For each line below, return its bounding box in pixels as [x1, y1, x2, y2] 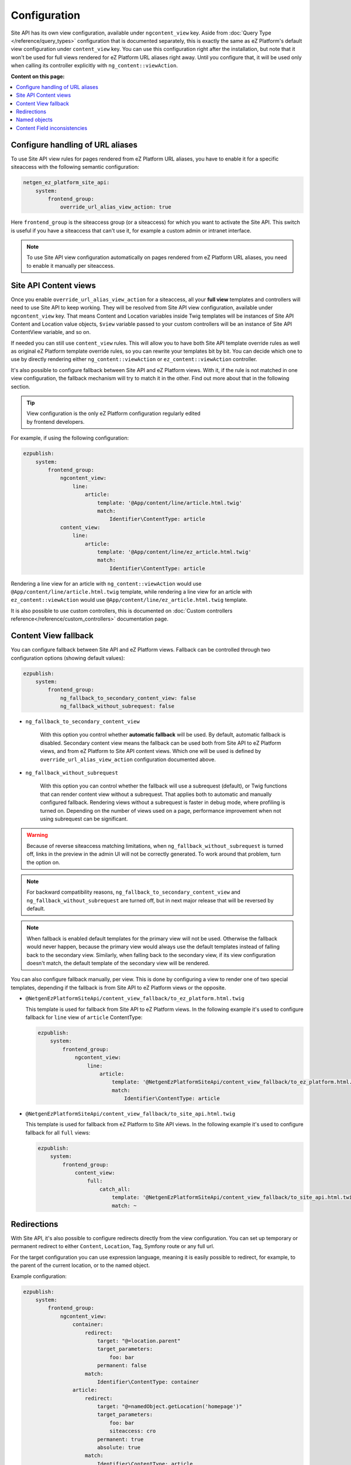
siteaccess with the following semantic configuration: [11, 163, 140, 171]
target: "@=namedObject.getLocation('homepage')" [97, 1403, 243, 1410]
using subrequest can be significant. [40, 815, 128, 822]
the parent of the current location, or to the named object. [11, 1262, 150, 1269]
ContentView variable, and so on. [11, 329, 91, 336]
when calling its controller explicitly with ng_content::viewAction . [11, 62, 178, 69]
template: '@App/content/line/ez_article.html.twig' [97, 548, 252, 555]
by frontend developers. [26, 418, 85, 425]
